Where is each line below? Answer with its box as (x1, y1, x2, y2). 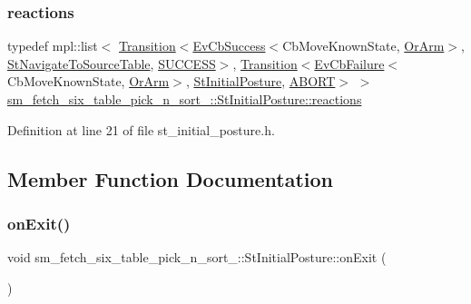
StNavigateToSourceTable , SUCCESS (7, 54, 216, 73)
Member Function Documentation (7, 164, 334, 192)
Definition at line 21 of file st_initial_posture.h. (7, 120, 275, 139)
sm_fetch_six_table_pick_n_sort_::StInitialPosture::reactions (7, 90, 362, 108)
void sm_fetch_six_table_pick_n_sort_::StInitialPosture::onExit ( (7, 248, 387, 267)
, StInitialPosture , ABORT (185, 72, 336, 91)
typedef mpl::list (7, 36, 98, 55)
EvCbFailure (314, 54, 385, 73)
